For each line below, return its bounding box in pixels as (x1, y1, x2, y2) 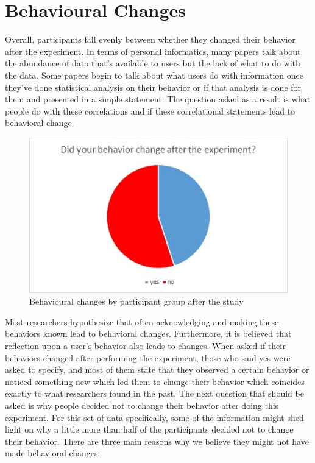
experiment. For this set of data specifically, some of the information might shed (5, 411, 304, 423)
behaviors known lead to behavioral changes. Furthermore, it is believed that (5, 327, 292, 340)
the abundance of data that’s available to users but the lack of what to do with (5, 57, 300, 69)
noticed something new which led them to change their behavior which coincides (5, 375, 305, 387)
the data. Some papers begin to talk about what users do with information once (5, 68, 303, 81)
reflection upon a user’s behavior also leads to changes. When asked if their (5, 339, 286, 352)
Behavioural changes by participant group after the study (29, 295, 244, 308)
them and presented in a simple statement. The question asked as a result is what (5, 93, 311, 105)
